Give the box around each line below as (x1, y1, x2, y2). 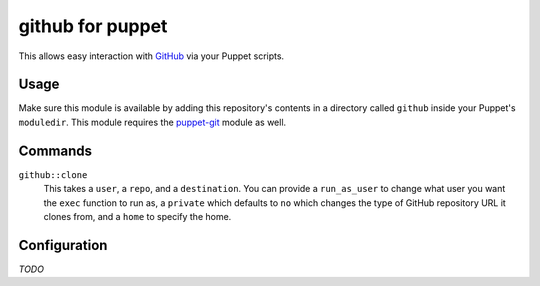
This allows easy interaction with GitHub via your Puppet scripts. (18, 50, 285, 62)
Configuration (18, 236, 108, 254)
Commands (18, 142, 93, 159)
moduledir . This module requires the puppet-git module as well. (18, 116, 287, 128)
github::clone (18, 169, 88, 180)
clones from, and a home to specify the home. (43, 210, 232, 222)
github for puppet (18, 15, 168, 37)
